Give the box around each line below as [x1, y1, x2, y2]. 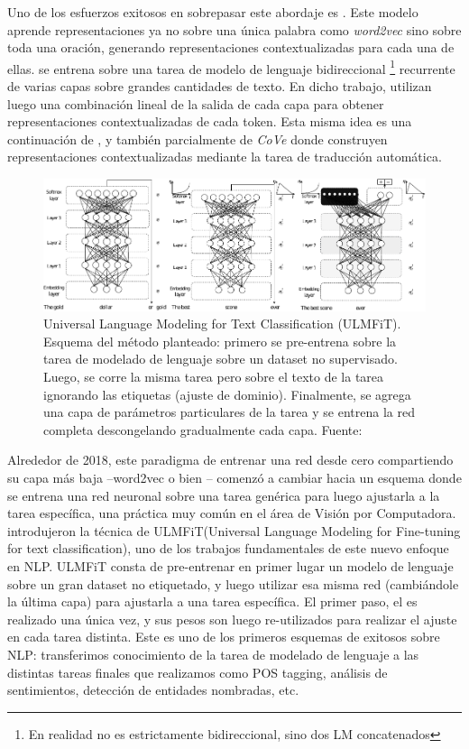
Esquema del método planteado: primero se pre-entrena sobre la [43, 331, 397, 350]
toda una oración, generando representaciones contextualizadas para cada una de [7, 38, 455, 57]
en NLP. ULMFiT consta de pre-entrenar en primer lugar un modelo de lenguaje [7, 556, 454, 575]
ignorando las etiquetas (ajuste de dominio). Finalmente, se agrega [43, 384, 411, 403]
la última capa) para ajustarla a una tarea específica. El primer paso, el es [7, 592, 418, 611]
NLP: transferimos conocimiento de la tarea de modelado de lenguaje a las [7, 644, 419, 663]
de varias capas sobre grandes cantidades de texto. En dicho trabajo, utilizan [7, 77, 432, 96]
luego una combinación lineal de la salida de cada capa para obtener [7, 94, 384, 113]
